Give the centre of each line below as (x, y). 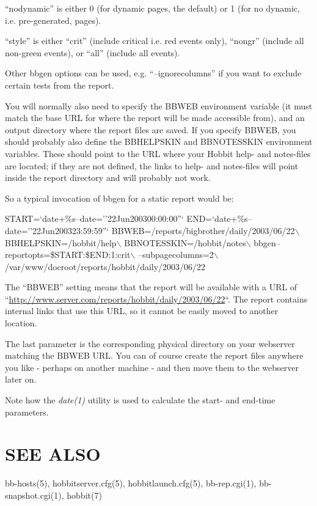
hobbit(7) (84, 495)
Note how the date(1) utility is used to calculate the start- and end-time (140, 400)
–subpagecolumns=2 (176, 255)
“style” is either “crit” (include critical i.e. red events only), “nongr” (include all (155, 41)
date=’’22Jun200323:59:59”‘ (57, 230)
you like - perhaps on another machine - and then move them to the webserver (152, 367)
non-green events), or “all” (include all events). (93, 52)
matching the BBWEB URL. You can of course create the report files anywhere (154, 355)
